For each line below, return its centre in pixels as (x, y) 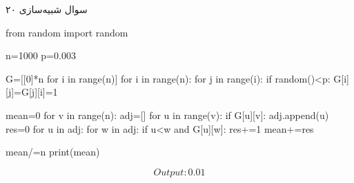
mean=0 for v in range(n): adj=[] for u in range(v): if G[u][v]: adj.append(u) (167, 115)
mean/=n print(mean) (53, 152)
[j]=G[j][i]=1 (32, 92)
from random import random (67, 32)
